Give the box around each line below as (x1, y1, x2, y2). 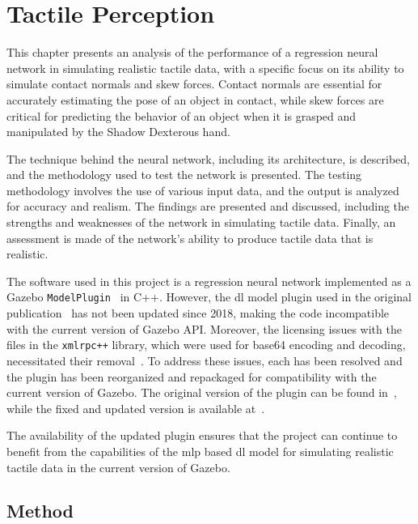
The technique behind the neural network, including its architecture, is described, (6, 150, 411, 167)
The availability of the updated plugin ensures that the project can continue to (6, 427, 398, 444)
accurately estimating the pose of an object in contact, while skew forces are (6, 91, 384, 108)
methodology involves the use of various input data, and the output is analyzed (6, 181, 399, 198)
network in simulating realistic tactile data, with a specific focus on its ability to (6, 59, 404, 76)
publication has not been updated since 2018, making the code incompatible (6, 305, 390, 322)
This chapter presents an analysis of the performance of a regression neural (6, 44, 378, 61)
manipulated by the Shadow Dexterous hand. (6, 123, 230, 140)
